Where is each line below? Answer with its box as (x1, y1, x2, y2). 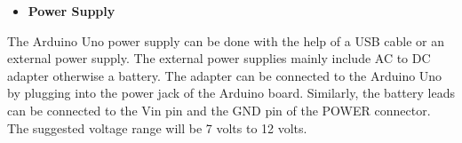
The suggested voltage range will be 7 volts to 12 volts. (7, 118, 307, 137)
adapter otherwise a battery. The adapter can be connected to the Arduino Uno (7, 66, 442, 84)
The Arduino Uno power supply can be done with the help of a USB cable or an (7, 31, 444, 50)
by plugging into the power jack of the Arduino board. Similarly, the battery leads (7, 83, 455, 102)
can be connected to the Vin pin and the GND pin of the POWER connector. (7, 100, 431, 119)
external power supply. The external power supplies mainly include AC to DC (7, 49, 431, 68)
